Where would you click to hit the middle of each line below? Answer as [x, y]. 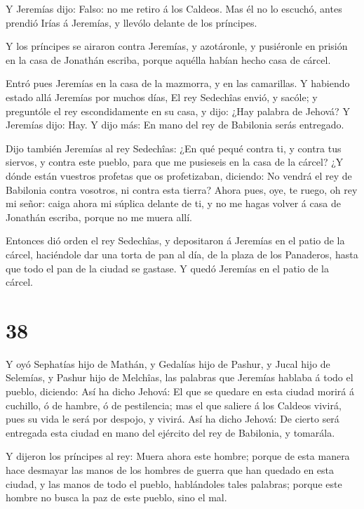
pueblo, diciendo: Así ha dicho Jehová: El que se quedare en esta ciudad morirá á [180, 391]
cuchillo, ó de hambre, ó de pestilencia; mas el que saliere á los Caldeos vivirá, [174, 405]
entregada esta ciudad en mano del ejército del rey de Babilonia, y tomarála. [170, 432]
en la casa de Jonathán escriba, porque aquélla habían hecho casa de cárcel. [168, 59]
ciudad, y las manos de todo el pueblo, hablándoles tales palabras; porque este [174, 483]
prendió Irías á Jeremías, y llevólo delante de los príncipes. [132, 22]
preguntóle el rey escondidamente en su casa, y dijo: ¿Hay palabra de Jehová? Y [178, 111]
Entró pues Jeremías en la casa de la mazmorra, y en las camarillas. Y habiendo [178, 83]
